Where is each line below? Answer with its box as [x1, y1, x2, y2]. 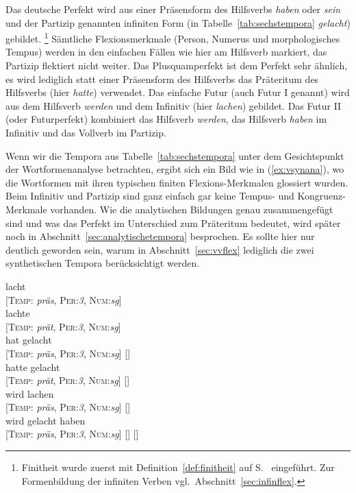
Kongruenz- [297, 189, 346, 203]
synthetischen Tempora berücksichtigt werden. [5, 256, 200, 270]
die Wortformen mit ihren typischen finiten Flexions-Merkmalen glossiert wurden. [5, 175, 348, 189]
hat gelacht [5, 333, 52, 347]
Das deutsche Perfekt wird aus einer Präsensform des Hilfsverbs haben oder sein [5, 2, 341, 16]
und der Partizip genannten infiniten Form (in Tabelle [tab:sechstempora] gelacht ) [5, 15, 351, 29]
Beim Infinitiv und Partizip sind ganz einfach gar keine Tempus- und [5, 189, 294, 203]
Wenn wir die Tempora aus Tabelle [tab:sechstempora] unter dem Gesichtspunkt [5, 148, 344, 163]
